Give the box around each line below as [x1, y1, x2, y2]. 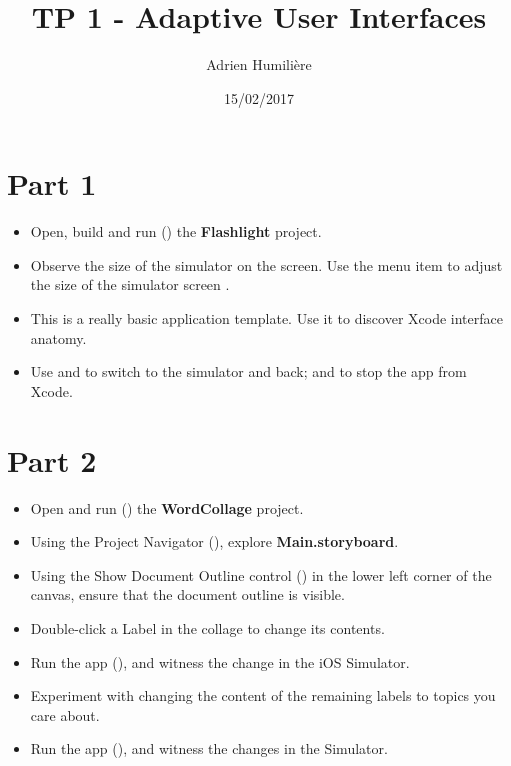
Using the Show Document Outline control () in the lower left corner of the [30, 564, 492, 585]
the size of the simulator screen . [30, 274, 230, 295]
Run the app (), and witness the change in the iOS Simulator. [30, 651, 410, 672]
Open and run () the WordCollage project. [30, 497, 304, 518]
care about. [30, 704, 100, 725]
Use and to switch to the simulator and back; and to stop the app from [30, 361, 467, 382]
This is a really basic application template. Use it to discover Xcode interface [30, 308, 503, 329]
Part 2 [7, 439, 97, 480]
